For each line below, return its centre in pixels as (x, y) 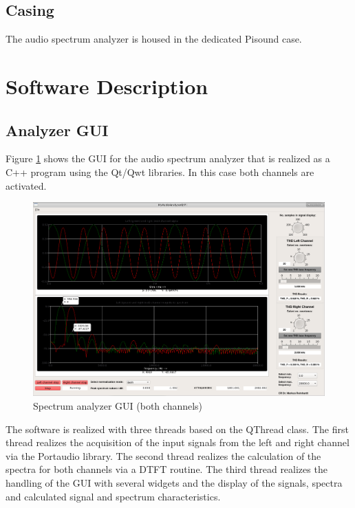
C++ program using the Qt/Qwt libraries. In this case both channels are (160, 172)
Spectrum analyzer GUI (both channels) (118, 406)
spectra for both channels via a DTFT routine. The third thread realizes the (166, 469)
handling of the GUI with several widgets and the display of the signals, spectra (174, 482)
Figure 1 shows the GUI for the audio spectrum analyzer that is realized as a (168, 158)
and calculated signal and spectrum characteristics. (113, 496)
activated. (26, 185)
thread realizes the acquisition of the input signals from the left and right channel (177, 442)
